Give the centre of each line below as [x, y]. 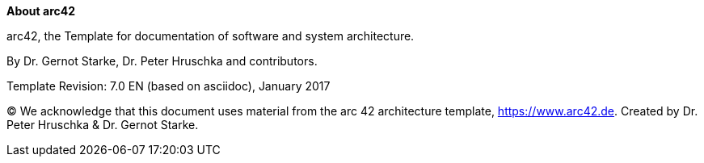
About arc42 [41, 11]
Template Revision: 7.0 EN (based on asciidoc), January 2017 [169, 86]
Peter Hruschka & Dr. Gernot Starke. [103, 125]
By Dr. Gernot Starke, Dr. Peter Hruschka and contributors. [162, 61]
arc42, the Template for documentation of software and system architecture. [211, 36]
